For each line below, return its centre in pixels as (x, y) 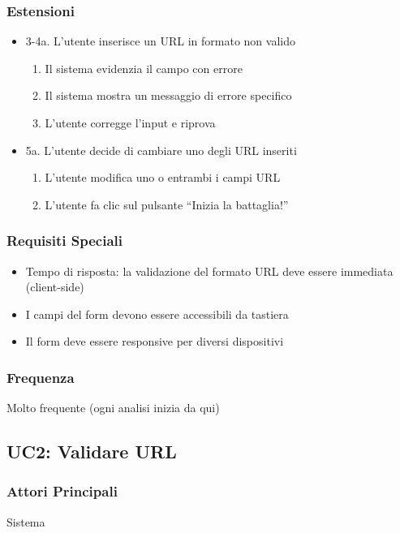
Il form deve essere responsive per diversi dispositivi (155, 341)
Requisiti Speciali (65, 241)
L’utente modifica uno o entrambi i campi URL (163, 177)
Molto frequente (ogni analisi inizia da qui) (113, 408)
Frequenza (41, 377)
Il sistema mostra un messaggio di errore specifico (168, 95)
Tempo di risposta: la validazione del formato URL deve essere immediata (209, 271)
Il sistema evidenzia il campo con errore (144, 68)
